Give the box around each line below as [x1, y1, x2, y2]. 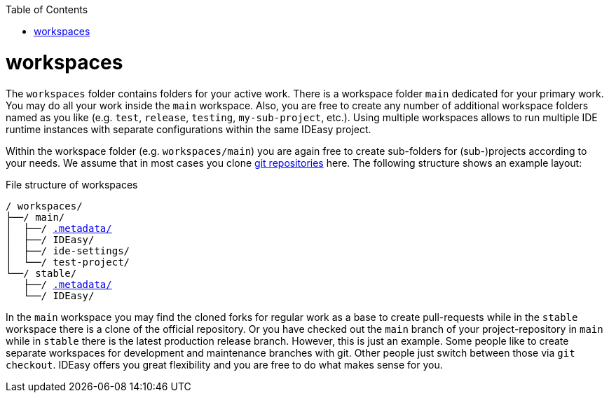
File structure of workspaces [6, 178, 138, 191]
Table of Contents [6, 4, 88, 15]
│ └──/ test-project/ [6, 256, 130, 268]
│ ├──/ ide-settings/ [6, 245, 130, 256]
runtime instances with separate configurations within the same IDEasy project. [6, 123, 371, 135]
